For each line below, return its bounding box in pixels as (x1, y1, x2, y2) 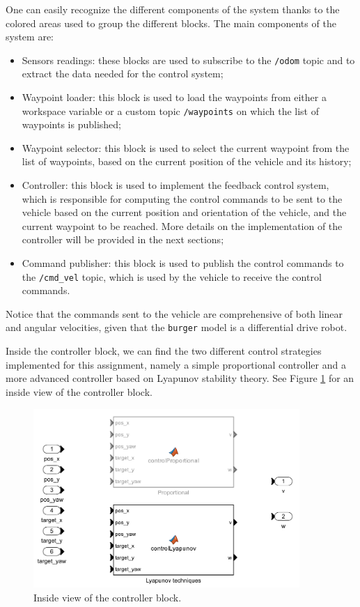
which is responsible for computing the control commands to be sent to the (22, 191, 343, 206)
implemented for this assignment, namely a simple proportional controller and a (6, 357, 346, 371)
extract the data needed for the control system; (22, 66, 224, 81)
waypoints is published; (22, 117, 121, 132)
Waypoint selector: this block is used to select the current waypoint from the (22, 140, 350, 155)
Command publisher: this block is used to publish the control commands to (22, 256, 344, 270)
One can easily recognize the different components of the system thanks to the (6, 2, 340, 16)
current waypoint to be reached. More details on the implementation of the (22, 218, 343, 233)
